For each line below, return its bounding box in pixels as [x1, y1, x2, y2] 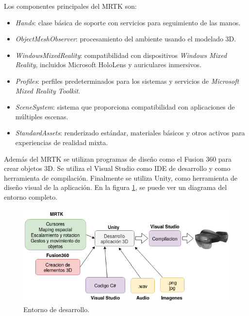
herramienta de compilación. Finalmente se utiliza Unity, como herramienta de [4, 172, 238, 183]
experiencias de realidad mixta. [15, 137, 108, 147]
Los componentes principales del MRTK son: [4, 1, 137, 11]
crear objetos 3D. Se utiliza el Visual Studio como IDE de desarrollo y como [4, 163, 231, 173]
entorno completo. [4, 191, 58, 202]
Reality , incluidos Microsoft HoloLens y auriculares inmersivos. [15, 59, 202, 70]
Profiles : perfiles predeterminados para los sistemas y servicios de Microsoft [15, 75, 239, 86]
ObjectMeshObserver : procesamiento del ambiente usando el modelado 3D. [15, 34, 236, 44]
